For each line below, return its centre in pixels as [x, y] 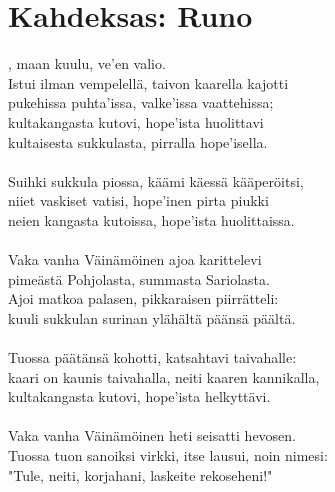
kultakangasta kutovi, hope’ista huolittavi [136, 121]
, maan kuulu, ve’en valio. [87, 63]
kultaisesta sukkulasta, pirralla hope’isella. [138, 141]
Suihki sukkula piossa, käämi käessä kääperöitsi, [156, 180]
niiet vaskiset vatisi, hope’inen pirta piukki [138, 200]
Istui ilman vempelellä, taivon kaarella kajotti [148, 82]
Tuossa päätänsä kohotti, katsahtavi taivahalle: [152, 357]
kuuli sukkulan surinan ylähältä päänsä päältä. [152, 317]
